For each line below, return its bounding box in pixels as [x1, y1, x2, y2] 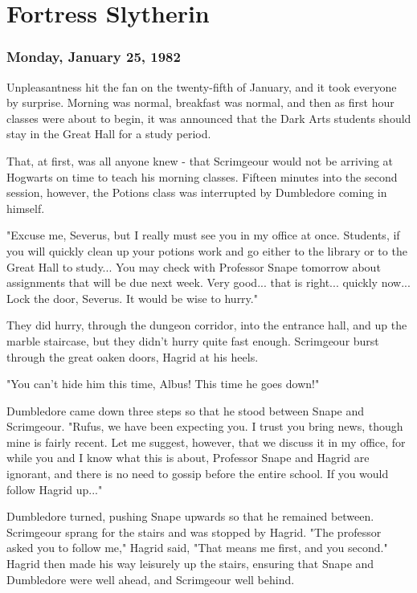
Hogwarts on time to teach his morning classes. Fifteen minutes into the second [6, 168, 398, 185]
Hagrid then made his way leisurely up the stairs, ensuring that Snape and [6, 555, 374, 572]
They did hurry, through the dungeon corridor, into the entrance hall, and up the [6, 317, 407, 333]
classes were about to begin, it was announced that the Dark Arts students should [6, 109, 411, 126]
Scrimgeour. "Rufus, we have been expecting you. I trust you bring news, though [6, 418, 403, 435]
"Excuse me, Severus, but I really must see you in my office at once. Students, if [6, 227, 400, 243]
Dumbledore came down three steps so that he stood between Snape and [6, 402, 365, 419]
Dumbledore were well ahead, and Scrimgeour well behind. [6, 571, 295, 587]
